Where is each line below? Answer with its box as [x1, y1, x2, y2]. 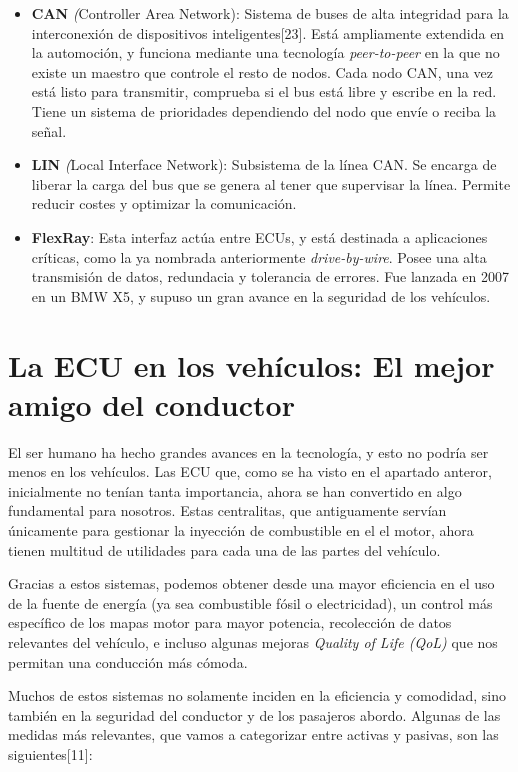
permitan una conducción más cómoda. [8, 651, 248, 672]
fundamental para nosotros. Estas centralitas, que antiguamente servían [8, 500, 447, 521]
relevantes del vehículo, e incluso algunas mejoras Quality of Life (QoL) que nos [8, 631, 498, 652]
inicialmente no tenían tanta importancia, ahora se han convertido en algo [8, 480, 462, 501]
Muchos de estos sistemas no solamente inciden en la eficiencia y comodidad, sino [8, 685, 506, 706]
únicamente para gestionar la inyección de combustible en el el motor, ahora [8, 520, 474, 540]
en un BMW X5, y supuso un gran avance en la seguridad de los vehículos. [31, 285, 491, 306]
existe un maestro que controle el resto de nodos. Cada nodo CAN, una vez [31, 61, 494, 82]
